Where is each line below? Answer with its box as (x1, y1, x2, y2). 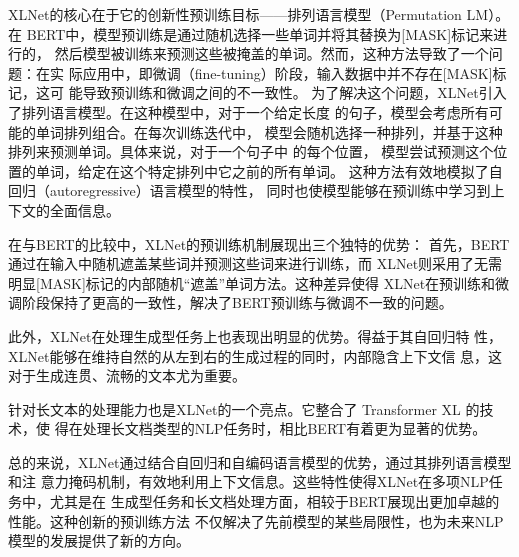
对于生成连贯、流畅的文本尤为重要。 (8, 365, 246, 386)
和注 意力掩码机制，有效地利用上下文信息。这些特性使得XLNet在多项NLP (8, 471, 489, 492)
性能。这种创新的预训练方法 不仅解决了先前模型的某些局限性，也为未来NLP (8, 510, 504, 531)
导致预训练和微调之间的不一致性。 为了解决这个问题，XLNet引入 (82, 82, 507, 103)
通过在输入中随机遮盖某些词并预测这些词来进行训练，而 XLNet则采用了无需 (8, 253, 503, 274)
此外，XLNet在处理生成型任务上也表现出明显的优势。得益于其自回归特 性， (8, 325, 503, 346)
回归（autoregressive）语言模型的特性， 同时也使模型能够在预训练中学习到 (8, 180, 491, 201)
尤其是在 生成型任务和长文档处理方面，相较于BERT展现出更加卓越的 (49, 491, 500, 512)
